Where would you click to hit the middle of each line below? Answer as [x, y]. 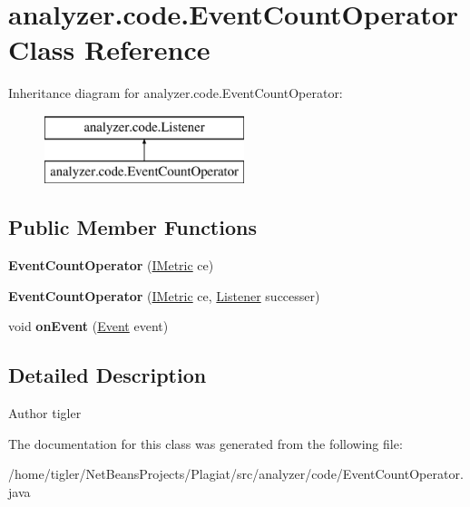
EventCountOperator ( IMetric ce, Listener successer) [164, 295]
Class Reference [109, 49]
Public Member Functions [132, 227]
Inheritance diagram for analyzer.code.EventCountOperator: [176, 93]
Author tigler [45, 413]
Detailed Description [108, 375]
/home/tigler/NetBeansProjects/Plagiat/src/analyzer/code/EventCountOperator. [236, 474]
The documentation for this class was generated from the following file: [206, 443]
